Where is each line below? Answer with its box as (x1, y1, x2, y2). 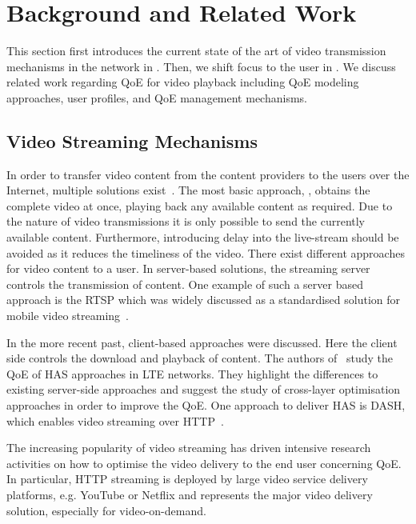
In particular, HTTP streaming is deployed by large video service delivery (6, 470, 368, 487)
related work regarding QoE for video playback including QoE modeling (6, 74, 359, 90)
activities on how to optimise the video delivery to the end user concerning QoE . (6, 454, 402, 471)
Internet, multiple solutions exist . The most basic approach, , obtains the (6, 182, 370, 198)
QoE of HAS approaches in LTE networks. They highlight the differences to (6, 365, 378, 382)
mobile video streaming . (6, 307, 129, 324)
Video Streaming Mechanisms (6, 128, 258, 153)
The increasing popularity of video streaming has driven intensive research (6, 439, 371, 456)
